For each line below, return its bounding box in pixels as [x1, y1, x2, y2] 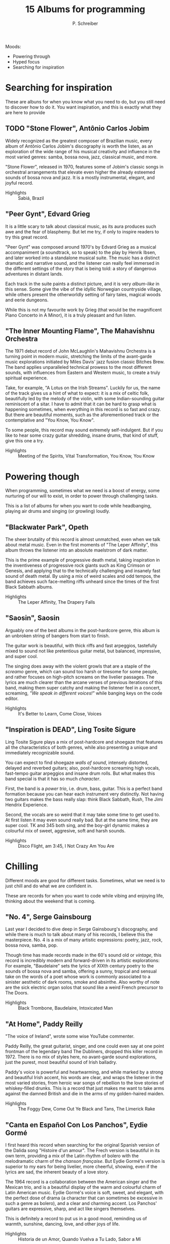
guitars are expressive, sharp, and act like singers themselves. [5, 1206, 136, 1212]
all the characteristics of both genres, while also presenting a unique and [5, 744, 158, 750]
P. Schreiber [72, 20, 98, 26]
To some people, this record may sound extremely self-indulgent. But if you [5, 427, 163, 433]
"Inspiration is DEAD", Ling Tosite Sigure [5, 725, 136, 734]
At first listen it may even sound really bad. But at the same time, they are [5, 817, 158, 823]
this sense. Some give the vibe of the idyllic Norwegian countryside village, [5, 286, 162, 292]
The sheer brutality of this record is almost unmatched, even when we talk [5, 536, 161, 542]
